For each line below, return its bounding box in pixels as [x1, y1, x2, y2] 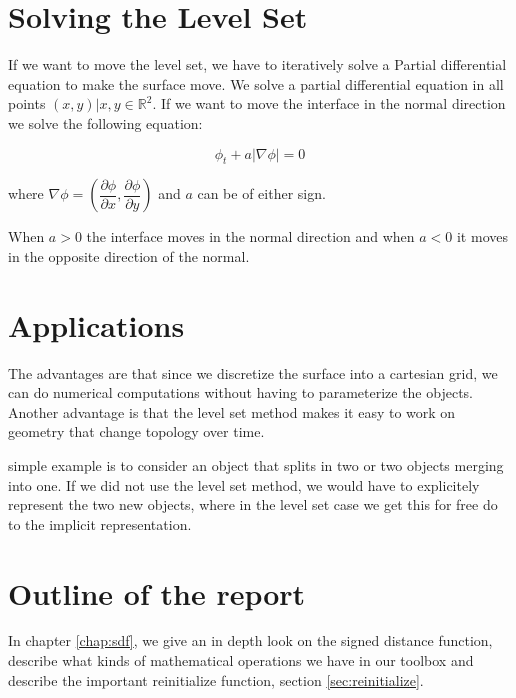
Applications [8, 304, 185, 345]
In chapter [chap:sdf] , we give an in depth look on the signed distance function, [8, 630, 493, 651]
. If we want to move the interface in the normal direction [152, 93, 506, 114]
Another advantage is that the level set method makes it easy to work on [8, 401, 456, 422]
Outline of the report [8, 572, 306, 613]
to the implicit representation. [8, 513, 192, 534]
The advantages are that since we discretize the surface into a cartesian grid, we [8, 362, 498, 383]
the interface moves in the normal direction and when [86, 226, 415, 247]
